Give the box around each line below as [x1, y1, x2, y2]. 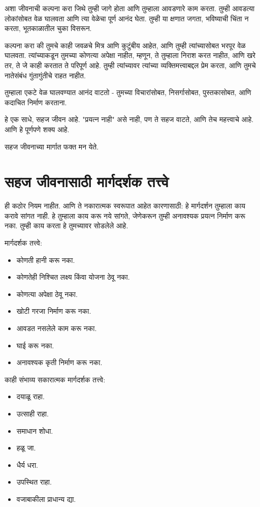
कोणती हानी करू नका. [16, 254, 75, 265]
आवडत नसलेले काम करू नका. [16, 323, 97, 333]
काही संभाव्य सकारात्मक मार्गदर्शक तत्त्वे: [5, 374, 106, 384]
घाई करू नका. [16, 340, 54, 350]
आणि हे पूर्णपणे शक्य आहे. [5, 124, 70, 134]
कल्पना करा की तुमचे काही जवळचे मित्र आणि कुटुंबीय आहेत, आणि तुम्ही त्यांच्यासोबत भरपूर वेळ [5, 40, 246, 50]
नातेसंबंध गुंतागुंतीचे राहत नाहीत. [5, 70, 86, 80]
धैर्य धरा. [16, 459, 38, 470]
